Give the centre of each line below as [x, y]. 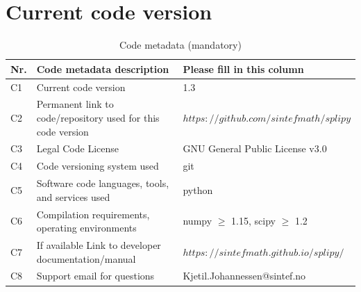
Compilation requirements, [93, 214]
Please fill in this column [243, 68]
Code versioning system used [98, 166]
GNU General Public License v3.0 [255, 148]
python [198, 189]
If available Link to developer [99, 245]
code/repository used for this [98, 117]
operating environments [86, 228]
